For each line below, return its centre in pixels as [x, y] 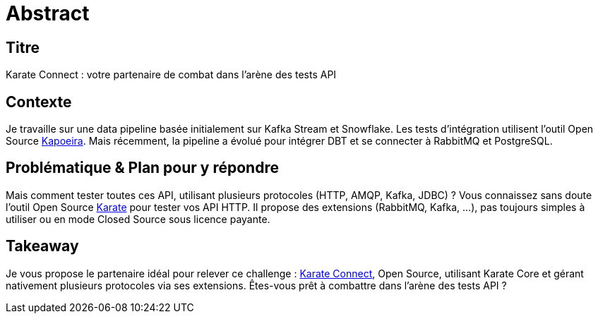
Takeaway [42, 246]
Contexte [39, 102]
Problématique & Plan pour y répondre [142, 168]
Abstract [48, 13]
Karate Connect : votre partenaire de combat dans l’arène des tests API [171, 75]
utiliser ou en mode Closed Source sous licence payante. [138, 219]
